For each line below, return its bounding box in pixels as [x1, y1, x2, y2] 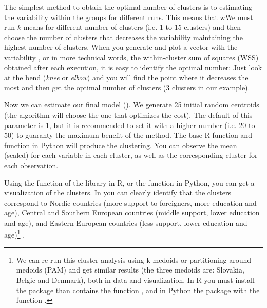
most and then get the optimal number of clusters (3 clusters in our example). [4, 82, 250, 93]
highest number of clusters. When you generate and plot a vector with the [4, 42, 238, 52]
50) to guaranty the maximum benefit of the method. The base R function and [4, 130, 252, 140]
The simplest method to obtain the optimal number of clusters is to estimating [4, 2, 253, 12]
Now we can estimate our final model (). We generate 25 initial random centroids [4, 99, 259, 110]
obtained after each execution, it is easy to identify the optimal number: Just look [4, 62, 262, 73]
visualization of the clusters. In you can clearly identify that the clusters [4, 187, 231, 198]
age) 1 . [4, 228, 25, 240]
